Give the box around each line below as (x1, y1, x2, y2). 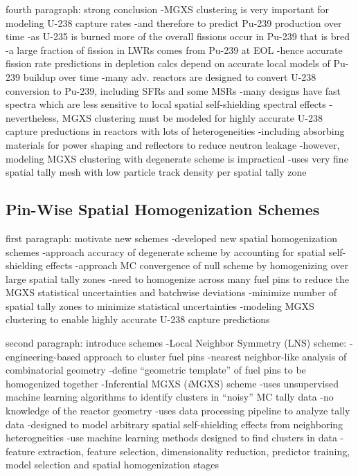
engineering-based (6, 349, 81, 363)
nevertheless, (6, 110, 60, 125)
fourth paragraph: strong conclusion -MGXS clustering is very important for (6, 2, 330, 16)
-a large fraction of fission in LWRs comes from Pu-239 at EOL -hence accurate (6, 42, 343, 57)
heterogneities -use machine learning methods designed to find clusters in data (6, 430, 337, 445)
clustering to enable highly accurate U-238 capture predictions (6, 312, 270, 327)
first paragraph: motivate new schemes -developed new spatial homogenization (6, 230, 338, 245)
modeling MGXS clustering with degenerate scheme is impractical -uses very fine (6, 151, 348, 165)
